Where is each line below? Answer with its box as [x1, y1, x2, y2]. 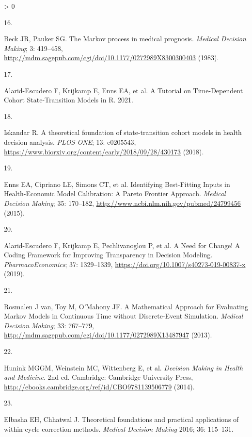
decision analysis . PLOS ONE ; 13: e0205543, [4, 136, 136, 147]
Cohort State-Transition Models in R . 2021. [4, 95, 133, 105]
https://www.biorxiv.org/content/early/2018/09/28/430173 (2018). [4, 146, 204, 156]
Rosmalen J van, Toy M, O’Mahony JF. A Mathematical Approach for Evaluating [4, 301, 249, 311]
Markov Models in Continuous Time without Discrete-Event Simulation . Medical [4, 311, 243, 321]
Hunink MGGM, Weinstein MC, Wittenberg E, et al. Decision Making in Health [4, 362, 243, 372]
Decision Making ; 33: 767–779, [4, 320, 94, 330]
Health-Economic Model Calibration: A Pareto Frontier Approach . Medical [4, 188, 226, 199]
